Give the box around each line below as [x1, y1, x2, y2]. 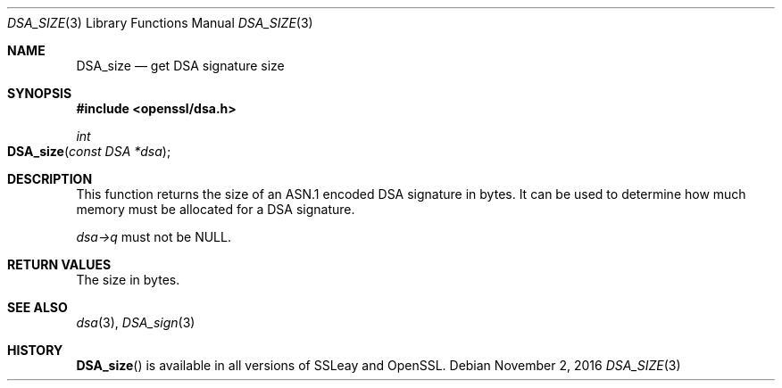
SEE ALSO [7, 300, 68, 315]
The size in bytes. [76, 272, 180, 287]
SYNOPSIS [7, 86, 72, 101]
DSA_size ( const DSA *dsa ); [7, 144, 171, 159]
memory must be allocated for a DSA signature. [76, 202, 355, 217]
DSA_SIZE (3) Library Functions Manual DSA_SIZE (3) [7, 15, 313, 30]
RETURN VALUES [7, 257, 112, 272]
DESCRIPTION [7, 171, 93, 186]
